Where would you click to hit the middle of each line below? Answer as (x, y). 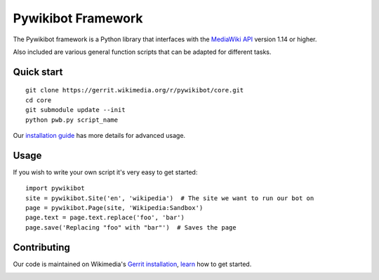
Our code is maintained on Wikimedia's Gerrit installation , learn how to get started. (132, 264)
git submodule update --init (75, 110)
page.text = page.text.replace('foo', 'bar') (105, 218)
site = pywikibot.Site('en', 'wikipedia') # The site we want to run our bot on (170, 198)
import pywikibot (55, 188)
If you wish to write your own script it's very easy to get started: (105, 172)
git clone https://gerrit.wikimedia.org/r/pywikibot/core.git (135, 90)
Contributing (41, 247)
